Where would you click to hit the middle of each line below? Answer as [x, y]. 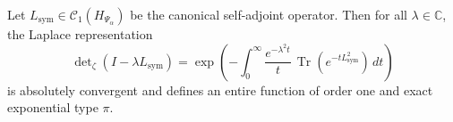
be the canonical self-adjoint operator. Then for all [269, 14]
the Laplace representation [80, 34]
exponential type [53, 107]
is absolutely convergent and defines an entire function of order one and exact [220, 89]
